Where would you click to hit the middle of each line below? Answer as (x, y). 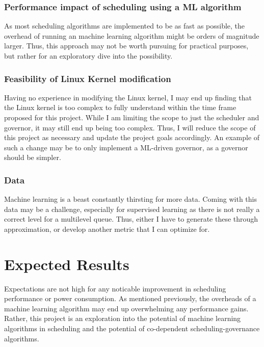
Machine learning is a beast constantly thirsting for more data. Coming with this (131, 199)
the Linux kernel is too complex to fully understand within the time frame (120, 107)
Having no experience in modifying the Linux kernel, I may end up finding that (128, 97)
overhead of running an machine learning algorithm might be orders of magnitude (132, 35)
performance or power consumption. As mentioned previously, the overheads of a (130, 298)
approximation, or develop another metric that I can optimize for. (107, 229)
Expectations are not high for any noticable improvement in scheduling (115, 288)
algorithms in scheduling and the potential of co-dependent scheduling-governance (132, 328)
